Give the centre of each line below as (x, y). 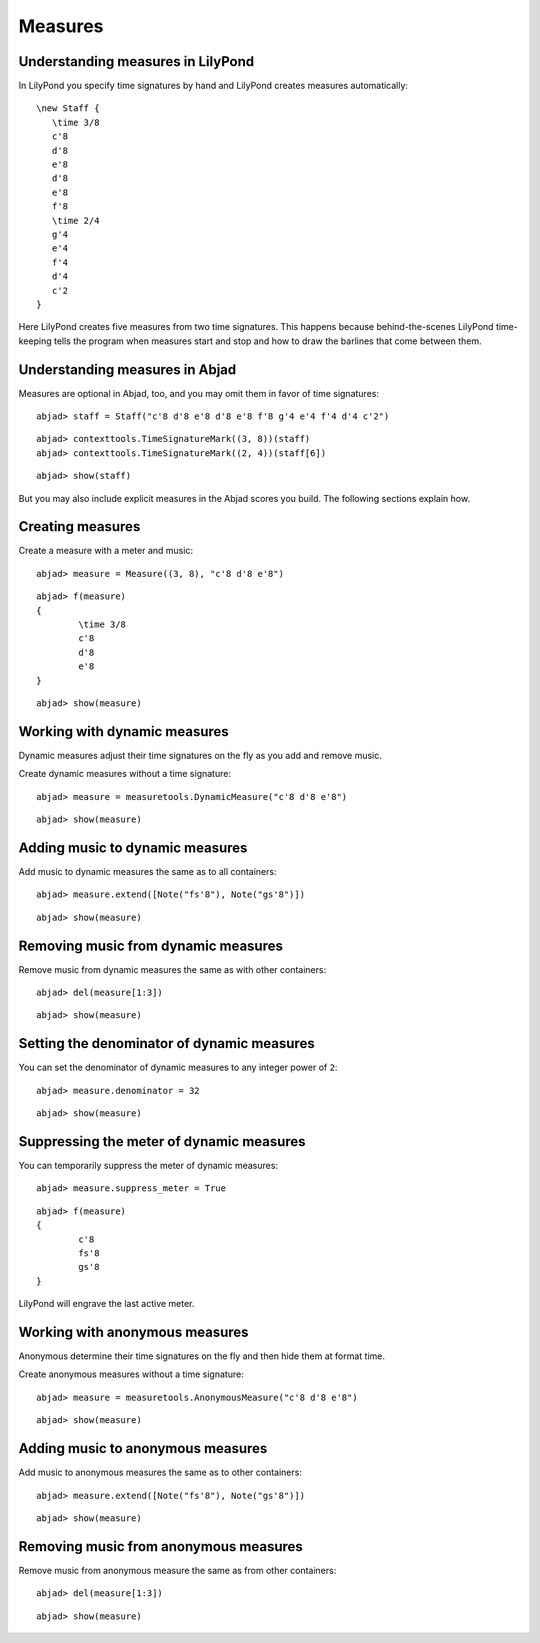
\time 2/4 (75, 220)
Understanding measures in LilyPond (136, 61)
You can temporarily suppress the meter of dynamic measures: (148, 1166)
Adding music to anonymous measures (143, 1448)
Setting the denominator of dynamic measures (166, 1043)
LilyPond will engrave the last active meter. (106, 1304)
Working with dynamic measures (123, 731)
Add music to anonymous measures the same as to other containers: (160, 1472)
